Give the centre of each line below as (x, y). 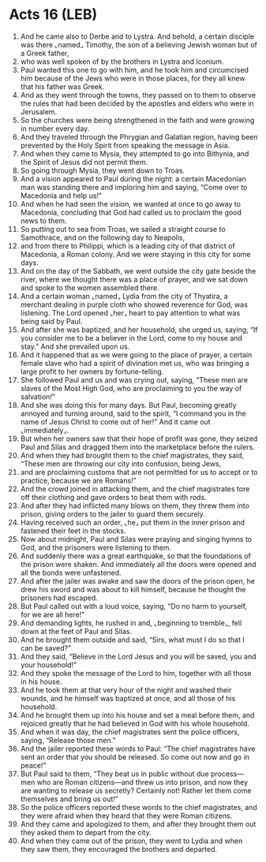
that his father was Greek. (62, 86)
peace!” (33, 765)
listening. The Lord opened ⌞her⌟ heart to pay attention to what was (130, 312)
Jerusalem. (39, 111)
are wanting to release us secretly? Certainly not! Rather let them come (136, 790)
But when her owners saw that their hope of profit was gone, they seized (139, 438)
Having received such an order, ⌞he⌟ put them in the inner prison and (133, 522)
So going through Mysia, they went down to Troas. (102, 170)
